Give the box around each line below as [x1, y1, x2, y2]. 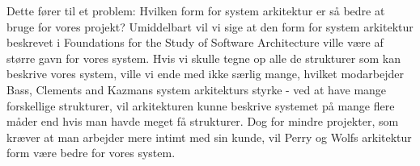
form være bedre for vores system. [6, 144, 176, 161]
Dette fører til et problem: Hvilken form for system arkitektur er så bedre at [6, 2, 385, 19]
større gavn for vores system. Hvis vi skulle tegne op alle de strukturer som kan [6, 49, 401, 66]
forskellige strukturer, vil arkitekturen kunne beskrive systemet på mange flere [6, 97, 395, 114]
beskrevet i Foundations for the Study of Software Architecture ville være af [6, 34, 384, 51]
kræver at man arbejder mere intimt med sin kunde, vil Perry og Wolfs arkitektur [6, 128, 412, 145]
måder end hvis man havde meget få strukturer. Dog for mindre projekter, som [6, 113, 399, 130]
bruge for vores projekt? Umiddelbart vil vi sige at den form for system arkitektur [6, 18, 414, 35]
